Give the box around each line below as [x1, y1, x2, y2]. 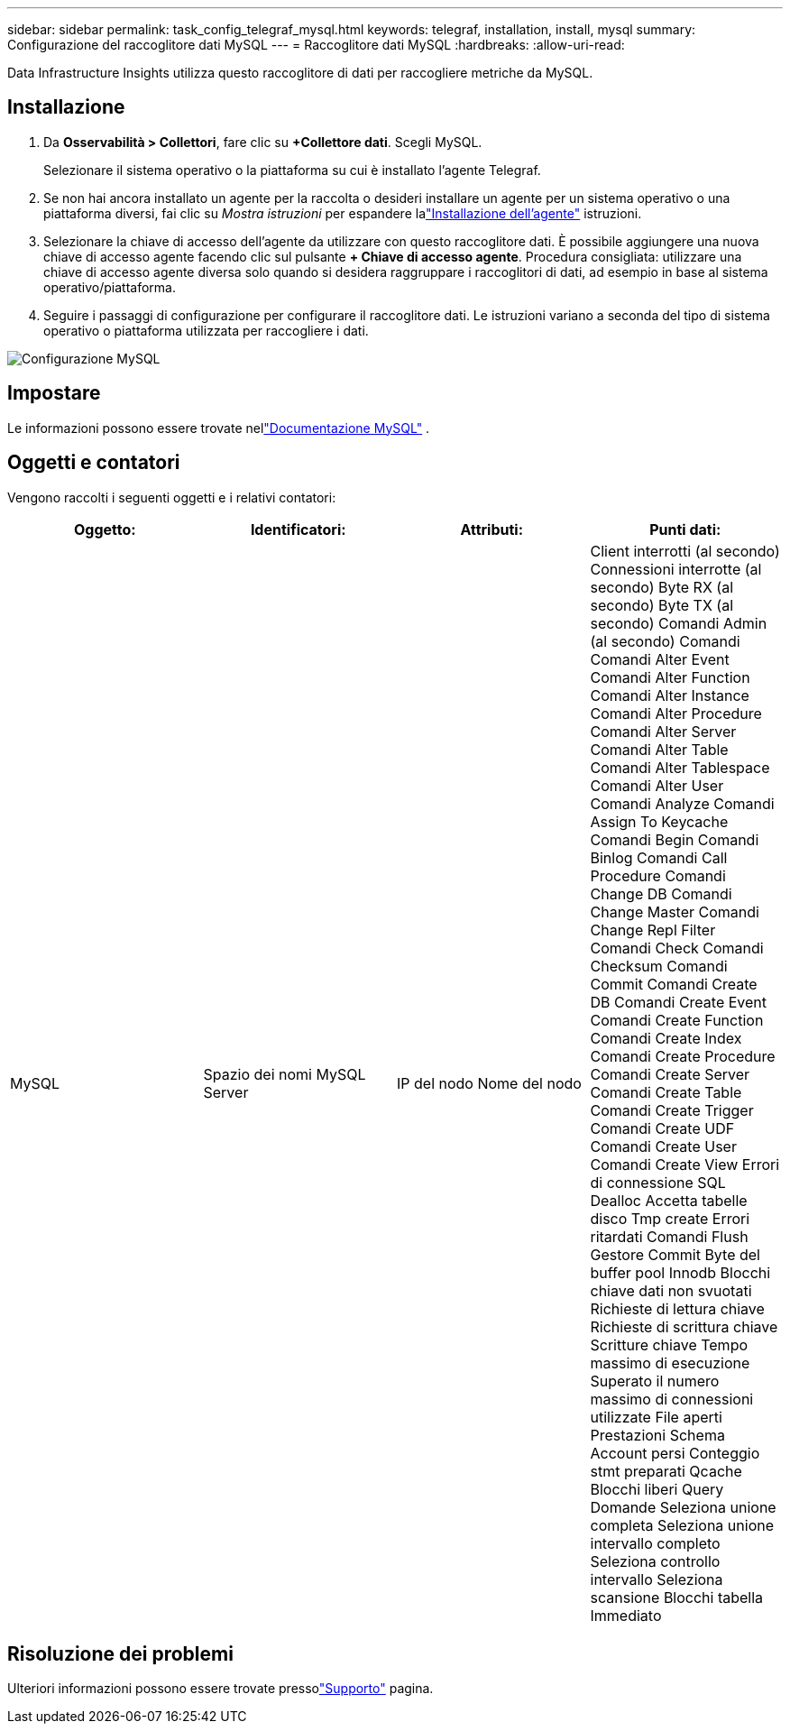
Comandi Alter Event [590, 649, 730, 668]
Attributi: [460, 520, 524, 539]
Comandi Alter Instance [590, 686, 749, 704]
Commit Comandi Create [590, 974, 758, 993]
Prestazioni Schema [590, 1425, 725, 1444]
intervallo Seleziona [590, 1570, 723, 1588]
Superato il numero [590, 1371, 720, 1390]
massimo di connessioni [590, 1389, 754, 1408]
